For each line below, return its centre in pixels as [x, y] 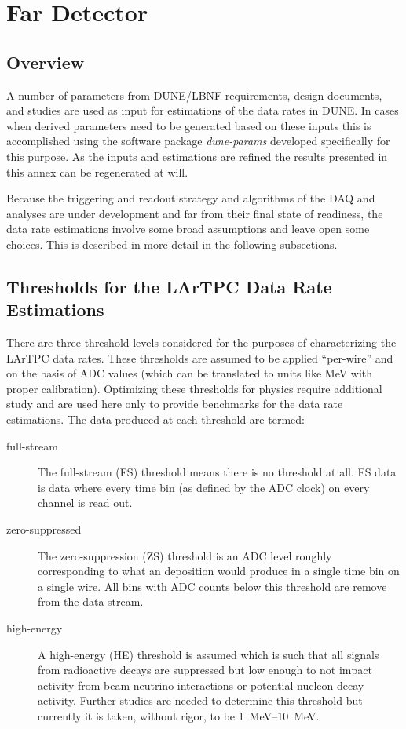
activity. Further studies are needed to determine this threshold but [200, 700]
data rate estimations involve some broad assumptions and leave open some [188, 229]
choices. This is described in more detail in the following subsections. [172, 244]
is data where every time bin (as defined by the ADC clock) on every [204, 487]
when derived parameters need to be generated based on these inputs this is [189, 125]
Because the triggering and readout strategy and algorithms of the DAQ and [191, 198]
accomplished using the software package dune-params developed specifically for [198, 141]
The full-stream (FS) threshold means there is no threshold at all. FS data [217, 472]
